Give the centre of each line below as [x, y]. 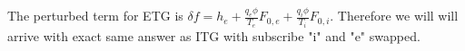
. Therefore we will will [394, 16]
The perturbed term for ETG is [95, 16]
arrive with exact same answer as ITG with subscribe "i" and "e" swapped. [214, 35]
